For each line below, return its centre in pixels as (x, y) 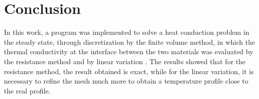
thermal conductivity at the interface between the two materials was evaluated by (129, 51)
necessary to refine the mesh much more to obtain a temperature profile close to (126, 81)
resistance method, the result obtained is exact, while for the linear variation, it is (129, 71)
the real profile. (27, 90)
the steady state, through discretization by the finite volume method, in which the (129, 42)
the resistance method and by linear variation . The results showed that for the (125, 61)
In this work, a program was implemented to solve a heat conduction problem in (127, 32)
